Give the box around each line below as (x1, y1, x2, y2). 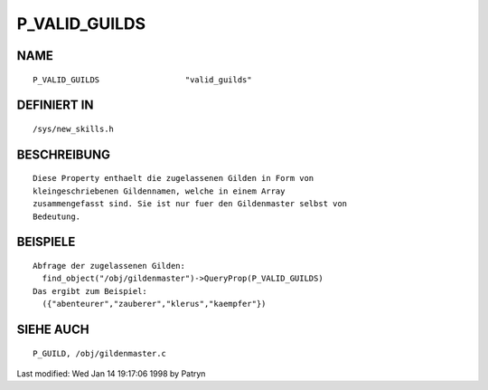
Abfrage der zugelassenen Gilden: (33, 261, 185, 271)
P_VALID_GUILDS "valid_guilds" (33, 74, 252, 85)
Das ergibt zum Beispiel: (33, 286, 148, 296)
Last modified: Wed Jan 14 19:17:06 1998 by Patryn (16, 367, 206, 379)
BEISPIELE (16, 234, 76, 250)
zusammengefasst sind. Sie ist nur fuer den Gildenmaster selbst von (33, 199, 348, 209)
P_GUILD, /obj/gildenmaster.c (33, 348, 167, 358)
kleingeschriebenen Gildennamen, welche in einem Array (33, 185, 286, 196)
